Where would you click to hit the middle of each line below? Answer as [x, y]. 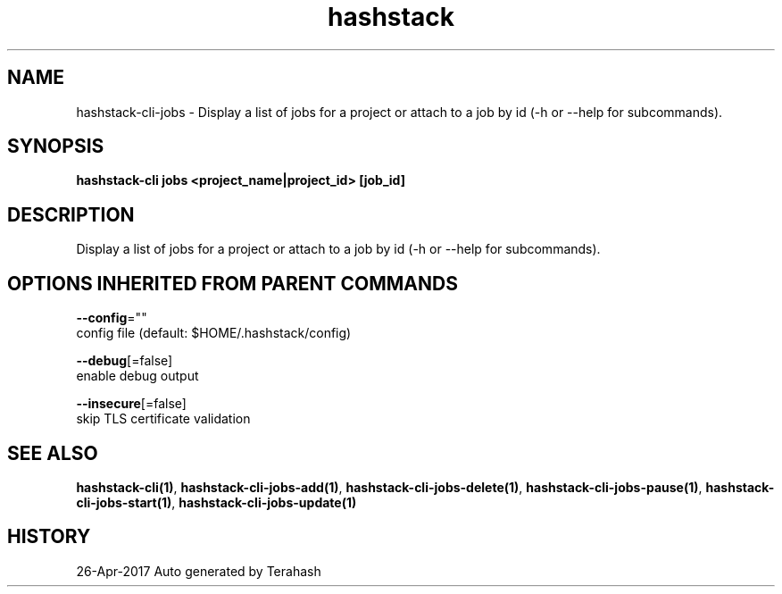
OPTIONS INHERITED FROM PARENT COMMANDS [233, 283]
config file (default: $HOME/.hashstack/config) [214, 333]
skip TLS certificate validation [163, 419]
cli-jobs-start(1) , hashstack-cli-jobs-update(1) [216, 502]
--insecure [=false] [131, 404]
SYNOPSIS [56, 146]
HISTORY [49, 537]
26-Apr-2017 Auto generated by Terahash [199, 571]
